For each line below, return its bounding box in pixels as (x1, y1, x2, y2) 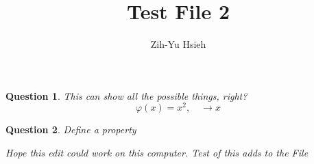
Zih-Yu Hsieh (150, 37, 206, 51)
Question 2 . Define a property (5, 122, 136, 137)
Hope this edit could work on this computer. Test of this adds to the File (5, 145, 309, 159)
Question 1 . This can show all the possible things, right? (5, 88, 247, 102)
